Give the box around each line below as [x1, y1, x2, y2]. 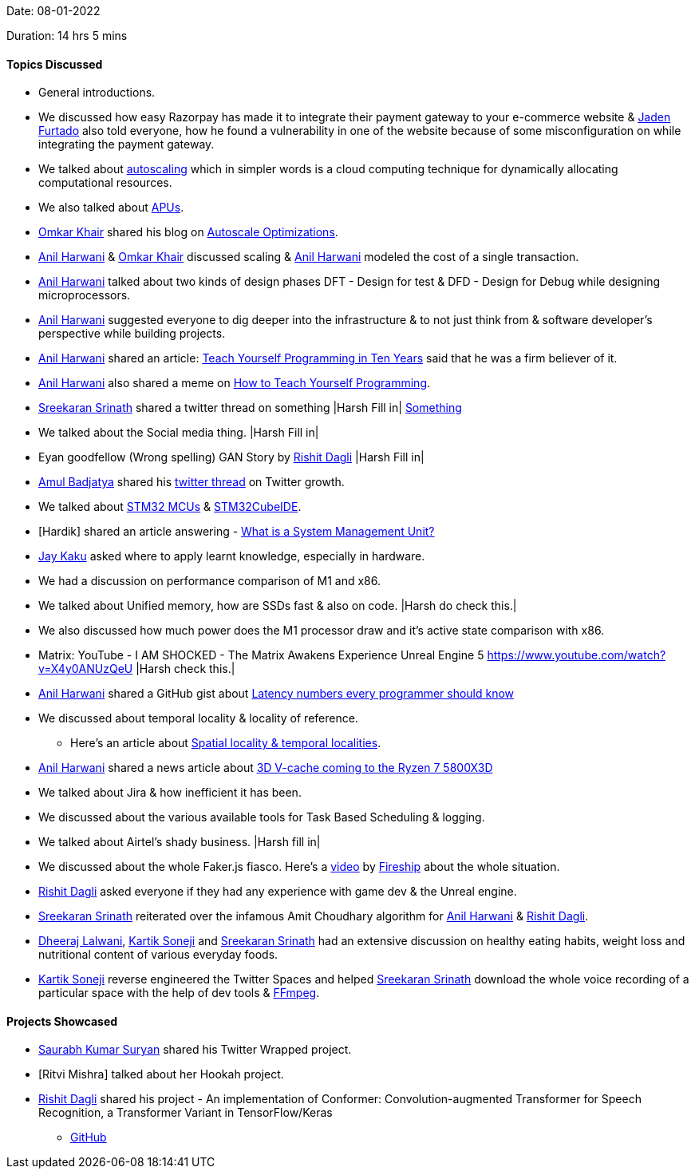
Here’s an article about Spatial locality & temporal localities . [70, 736, 381, 750]
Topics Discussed [6, 57, 103, 71]
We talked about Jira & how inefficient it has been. [38, 785, 302, 800]
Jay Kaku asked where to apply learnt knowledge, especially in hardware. [38, 549, 425, 564]
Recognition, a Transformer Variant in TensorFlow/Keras [38, 1106, 333, 1120]
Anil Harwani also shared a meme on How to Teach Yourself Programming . [38, 376, 431, 390]
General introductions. [38, 85, 156, 100]
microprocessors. [38, 288, 131, 303]
